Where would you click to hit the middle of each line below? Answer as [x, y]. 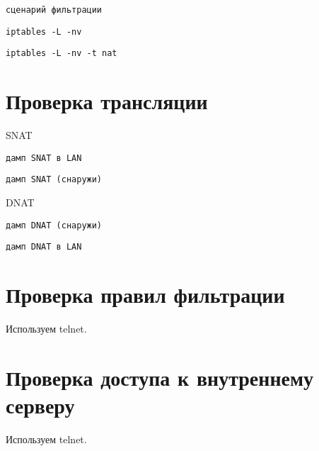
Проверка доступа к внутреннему [160, 377]
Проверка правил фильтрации [145, 295]
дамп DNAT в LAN [44, 247]
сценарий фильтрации [54, 10]
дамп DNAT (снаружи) [54, 225]
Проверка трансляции [107, 101]
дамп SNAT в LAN [44, 158]
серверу [40, 405]
